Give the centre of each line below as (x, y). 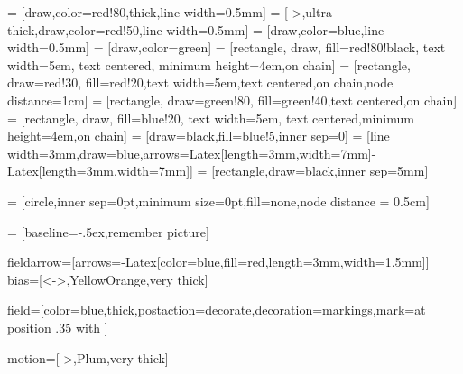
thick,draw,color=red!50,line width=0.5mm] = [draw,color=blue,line (196, 29)
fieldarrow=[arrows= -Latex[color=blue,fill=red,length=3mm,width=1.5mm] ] (218, 262)
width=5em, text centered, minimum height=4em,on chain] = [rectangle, (209, 64)
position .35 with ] (58, 327)
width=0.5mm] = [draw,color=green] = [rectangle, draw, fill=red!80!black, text (227, 47)
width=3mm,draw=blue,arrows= (98, 153)
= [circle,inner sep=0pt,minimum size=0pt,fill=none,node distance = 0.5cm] (218, 201)
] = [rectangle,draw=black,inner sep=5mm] (309, 171)
